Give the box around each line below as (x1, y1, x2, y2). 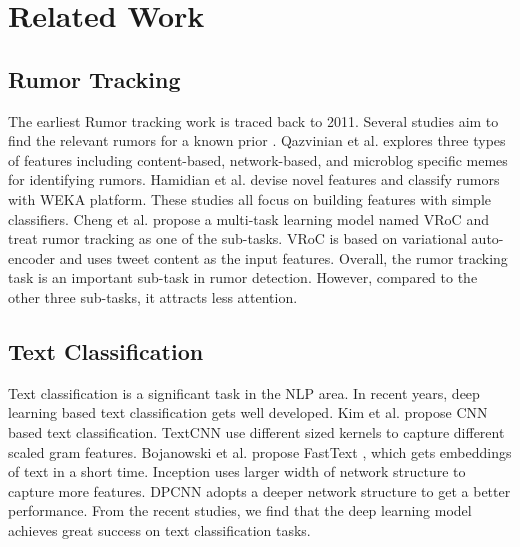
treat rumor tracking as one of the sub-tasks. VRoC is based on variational (8, 228, 467, 249)
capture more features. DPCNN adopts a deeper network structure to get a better (8, 480, 511, 501)
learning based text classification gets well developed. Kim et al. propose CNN (8, 402, 488, 423)
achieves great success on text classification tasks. (8, 519, 311, 540)
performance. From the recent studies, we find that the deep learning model (8, 500, 472, 521)
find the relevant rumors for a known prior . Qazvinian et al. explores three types (8, 130, 506, 151)
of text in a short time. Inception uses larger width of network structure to (8, 461, 466, 482)
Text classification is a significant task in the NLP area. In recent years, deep (8, 382, 480, 403)
